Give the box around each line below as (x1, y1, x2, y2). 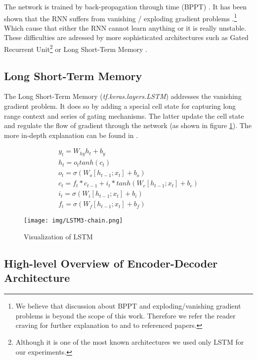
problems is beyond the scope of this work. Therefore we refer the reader (15, 310, 236, 320)
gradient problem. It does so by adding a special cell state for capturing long (4, 101, 236, 111)
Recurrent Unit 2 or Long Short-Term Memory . (4, 43, 148, 54)
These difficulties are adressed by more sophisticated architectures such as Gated (4, 32, 249, 43)
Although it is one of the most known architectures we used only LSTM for (15, 337, 244, 347)
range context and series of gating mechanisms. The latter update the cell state (4, 110, 244, 121)
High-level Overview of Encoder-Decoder (4, 256, 218, 271)
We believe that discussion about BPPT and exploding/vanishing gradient (15, 301, 241, 311)
